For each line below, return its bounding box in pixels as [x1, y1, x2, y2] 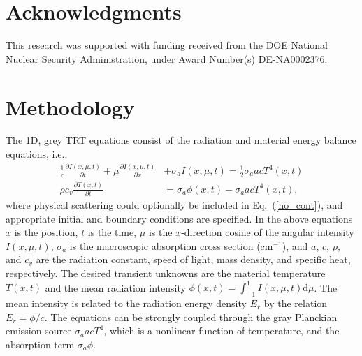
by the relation [263, 295, 328, 310]
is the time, [87, 225, 137, 239]
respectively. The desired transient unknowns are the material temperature [6, 266, 326, 281]
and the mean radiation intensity [45, 280, 186, 295]
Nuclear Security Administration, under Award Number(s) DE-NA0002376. [6, 51, 328, 66]
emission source [6, 323, 72, 338]
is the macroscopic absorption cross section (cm [69, 238, 273, 253]
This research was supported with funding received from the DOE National [6, 38, 328, 52]
